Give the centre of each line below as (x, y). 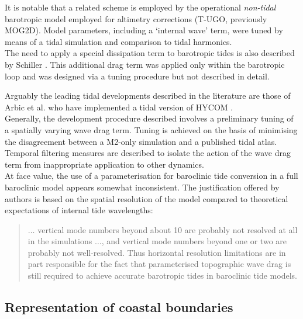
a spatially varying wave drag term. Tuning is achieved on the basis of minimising (151, 129)
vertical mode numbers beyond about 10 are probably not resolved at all (168, 229)
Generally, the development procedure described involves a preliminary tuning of (149, 118)
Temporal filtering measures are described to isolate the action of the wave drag (148, 153)
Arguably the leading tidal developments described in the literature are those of (148, 96)
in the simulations (60, 241)
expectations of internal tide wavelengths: (79, 210)
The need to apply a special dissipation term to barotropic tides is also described (150, 53)
